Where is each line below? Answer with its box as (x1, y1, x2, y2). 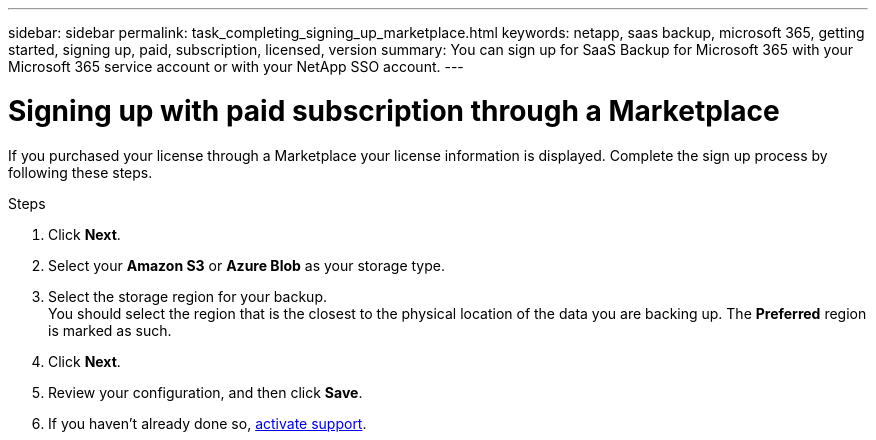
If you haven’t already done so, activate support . (48, 414, 367, 432)
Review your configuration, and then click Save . (48, 383, 363, 401)
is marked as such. (48, 321, 172, 339)
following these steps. (8, 163, 153, 181)
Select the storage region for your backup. (48, 287, 327, 305)
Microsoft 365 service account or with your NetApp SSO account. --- (8, 58, 464, 75)
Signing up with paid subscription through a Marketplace (8, 93, 780, 128)
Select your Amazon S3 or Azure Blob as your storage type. (48, 256, 445, 274)
